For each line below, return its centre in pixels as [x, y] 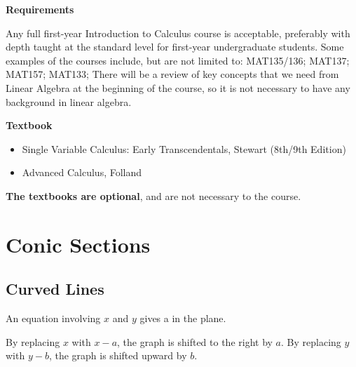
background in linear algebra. [69, 101]
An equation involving [53, 318]
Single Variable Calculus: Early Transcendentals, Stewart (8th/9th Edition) [184, 148]
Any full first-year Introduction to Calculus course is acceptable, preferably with [178, 33]
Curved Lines [55, 289]
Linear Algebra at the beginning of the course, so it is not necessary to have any [178, 87]
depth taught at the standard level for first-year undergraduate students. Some [175, 47]
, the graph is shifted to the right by [195, 341]
